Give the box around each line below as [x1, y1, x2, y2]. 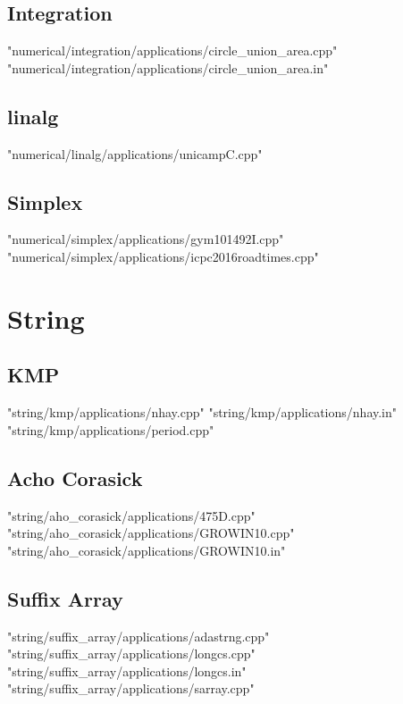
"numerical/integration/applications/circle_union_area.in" [7, 58, 329, 77]
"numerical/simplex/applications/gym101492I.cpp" [7, 230, 284, 248]
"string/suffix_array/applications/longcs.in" [7, 661, 247, 680]
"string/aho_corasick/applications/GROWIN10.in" [7, 541, 286, 559]
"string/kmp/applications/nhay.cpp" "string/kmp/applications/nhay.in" [7, 403, 398, 422]
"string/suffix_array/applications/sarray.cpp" [7, 679, 255, 698]
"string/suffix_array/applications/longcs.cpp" [7, 644, 256, 663]
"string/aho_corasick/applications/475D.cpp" [7, 506, 256, 524]
